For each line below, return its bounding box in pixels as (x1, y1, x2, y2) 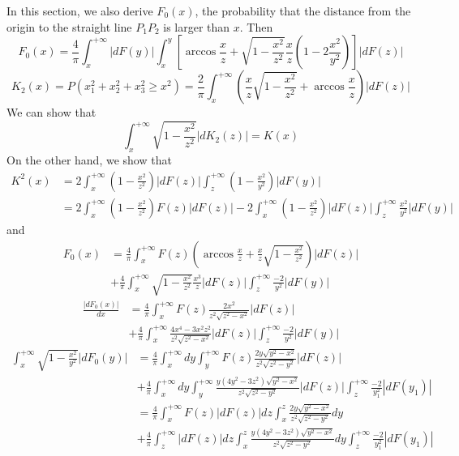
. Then (239, 18, 273, 35)
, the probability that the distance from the (195, 2, 411, 19)
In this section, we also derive (6, 2, 153, 19)
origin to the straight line (6, 18, 132, 35)
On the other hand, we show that (6, 151, 172, 168)
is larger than (163, 18, 230, 35)
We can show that (6, 104, 97, 121)
